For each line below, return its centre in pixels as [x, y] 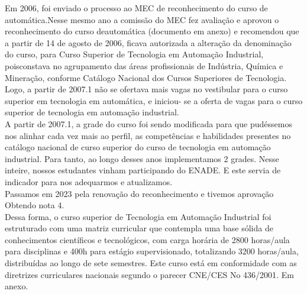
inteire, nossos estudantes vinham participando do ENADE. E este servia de [143, 170]
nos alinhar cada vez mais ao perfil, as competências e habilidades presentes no [148, 135]
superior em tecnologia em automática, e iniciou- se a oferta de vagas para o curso [154, 100]
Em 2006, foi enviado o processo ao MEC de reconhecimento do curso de [136, 8]
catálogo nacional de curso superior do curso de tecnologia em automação [138, 147]
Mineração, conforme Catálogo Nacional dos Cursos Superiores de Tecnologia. [146, 77]
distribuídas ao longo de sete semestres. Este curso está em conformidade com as [151, 263]
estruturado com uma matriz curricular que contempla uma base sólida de [139, 228]
